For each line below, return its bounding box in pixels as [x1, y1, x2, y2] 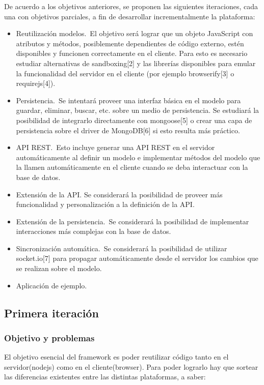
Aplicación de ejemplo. [16, 280, 87, 290]
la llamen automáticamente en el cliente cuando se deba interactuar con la [16, 162, 248, 172]
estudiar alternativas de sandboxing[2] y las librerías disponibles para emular [16, 57, 256, 68]
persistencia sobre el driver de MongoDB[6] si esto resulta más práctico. [16, 125, 240, 135]
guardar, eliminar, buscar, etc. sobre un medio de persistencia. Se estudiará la [16, 105, 259, 115]
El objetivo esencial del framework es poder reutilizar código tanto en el [4, 351, 229, 362]
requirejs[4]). [16, 78, 56, 88]
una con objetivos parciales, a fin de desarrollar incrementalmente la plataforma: [4, 11, 255, 21]
